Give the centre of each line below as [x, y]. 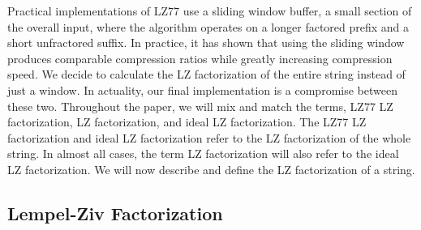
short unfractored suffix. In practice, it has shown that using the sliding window [206, 43]
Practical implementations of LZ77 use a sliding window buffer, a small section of [210, 11]
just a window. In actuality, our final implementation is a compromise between [202, 89]
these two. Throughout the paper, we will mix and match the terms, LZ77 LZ [200, 106]
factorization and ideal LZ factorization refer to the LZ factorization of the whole [209, 137]
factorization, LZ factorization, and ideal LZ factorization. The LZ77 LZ [187, 122]
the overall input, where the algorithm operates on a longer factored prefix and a [208, 26]
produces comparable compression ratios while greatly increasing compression [200, 58]
